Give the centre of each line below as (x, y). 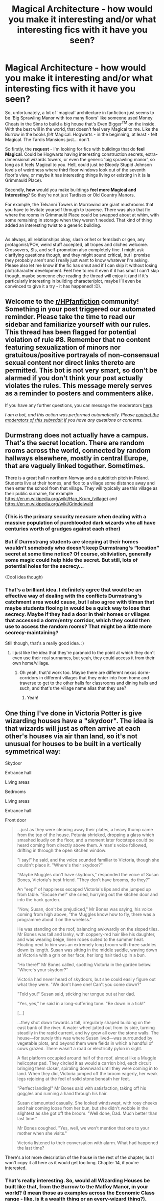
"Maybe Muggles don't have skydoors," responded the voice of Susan (88, 874)
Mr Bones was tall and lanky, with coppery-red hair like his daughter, (86, 934)
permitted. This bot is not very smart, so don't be (81, 371)
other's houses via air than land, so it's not (71, 736)
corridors (29, 678)
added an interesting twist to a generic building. (53, 225)
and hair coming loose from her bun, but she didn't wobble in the (82, 1108)
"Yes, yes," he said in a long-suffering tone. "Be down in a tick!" (81, 1003)
